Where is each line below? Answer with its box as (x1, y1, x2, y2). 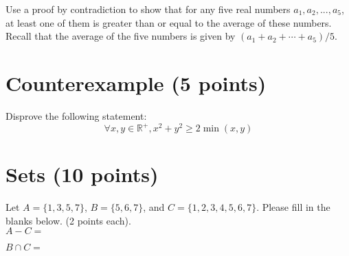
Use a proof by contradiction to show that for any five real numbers (5, 2, 291, 16)
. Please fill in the (256, 200, 330, 214)
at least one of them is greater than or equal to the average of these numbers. (5, 15, 332, 29)
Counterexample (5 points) (5, 68, 267, 97)
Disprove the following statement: (5, 108, 147, 123)
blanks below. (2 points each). (5, 213, 131, 227)
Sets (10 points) (5, 160, 159, 188)
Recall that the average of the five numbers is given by (5, 29, 236, 43)
